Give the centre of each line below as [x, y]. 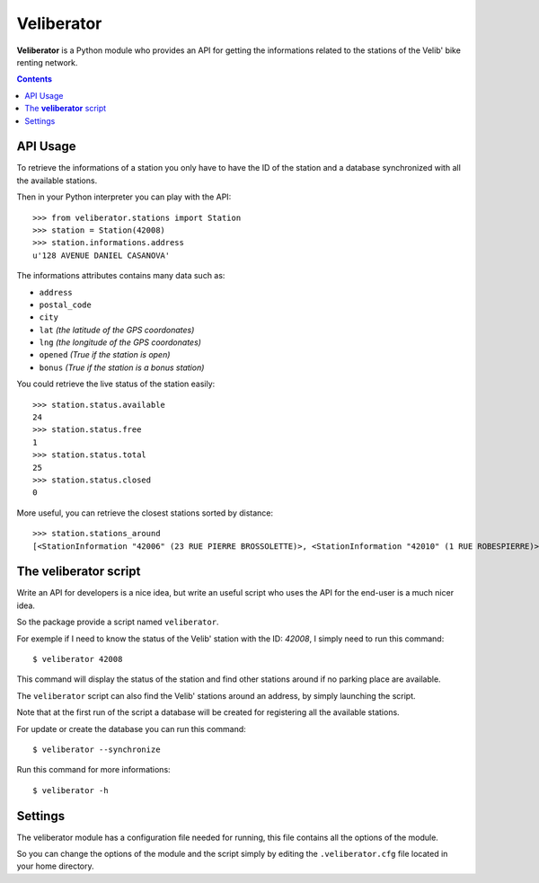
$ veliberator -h [71, 790]
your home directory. [55, 866]
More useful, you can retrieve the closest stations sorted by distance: [145, 513]
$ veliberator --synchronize [97, 749]
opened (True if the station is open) [105, 355]
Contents [35, 79]
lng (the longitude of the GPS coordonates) [120, 342]
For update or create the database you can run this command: [131, 728]
